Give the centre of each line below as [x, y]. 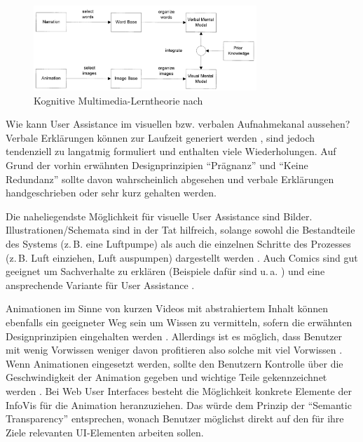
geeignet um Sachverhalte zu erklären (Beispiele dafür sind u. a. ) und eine [165, 271]
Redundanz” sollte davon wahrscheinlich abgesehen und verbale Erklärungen [170, 179]
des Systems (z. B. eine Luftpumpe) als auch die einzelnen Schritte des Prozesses [178, 244]
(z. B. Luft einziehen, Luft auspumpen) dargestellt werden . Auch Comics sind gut [182, 257]
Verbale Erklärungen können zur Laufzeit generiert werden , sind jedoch [160, 137]
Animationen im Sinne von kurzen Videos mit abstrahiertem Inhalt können [167, 308]
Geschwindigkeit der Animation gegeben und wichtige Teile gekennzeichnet [166, 377]
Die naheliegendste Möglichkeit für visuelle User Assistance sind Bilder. [159, 216]
